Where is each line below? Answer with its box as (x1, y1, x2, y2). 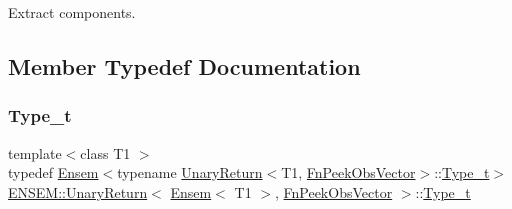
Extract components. (8, 2, 136, 22)
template (8, 142, 62, 163)
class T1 (80, 142, 131, 163)
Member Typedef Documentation (8, 50, 361, 81)
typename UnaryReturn (117, 162, 263, 183)
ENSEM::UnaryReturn (8, 181, 148, 202)
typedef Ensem (8, 162, 99, 183)
